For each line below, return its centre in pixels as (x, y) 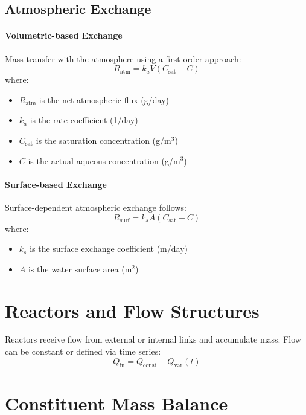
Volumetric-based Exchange (64, 35)
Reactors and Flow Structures (132, 310)
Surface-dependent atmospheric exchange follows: (96, 207)
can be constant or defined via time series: (83, 351)
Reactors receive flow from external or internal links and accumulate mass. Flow (153, 339)
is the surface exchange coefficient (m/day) (109, 249)
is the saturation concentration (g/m (104, 140)
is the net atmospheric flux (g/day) (104, 99)
